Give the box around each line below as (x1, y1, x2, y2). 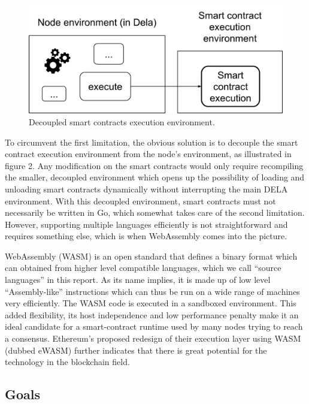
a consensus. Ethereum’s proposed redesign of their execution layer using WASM (5, 332, 301, 345)
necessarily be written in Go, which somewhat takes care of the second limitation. (5, 206, 305, 219)
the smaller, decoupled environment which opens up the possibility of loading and (5, 171, 305, 183)
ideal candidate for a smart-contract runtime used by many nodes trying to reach (5, 320, 303, 333)
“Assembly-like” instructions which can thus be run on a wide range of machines (5, 285, 300, 297)
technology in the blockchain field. (5, 355, 130, 368)
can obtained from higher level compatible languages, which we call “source (5, 261, 281, 274)
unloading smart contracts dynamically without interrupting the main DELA (5, 182, 288, 195)
